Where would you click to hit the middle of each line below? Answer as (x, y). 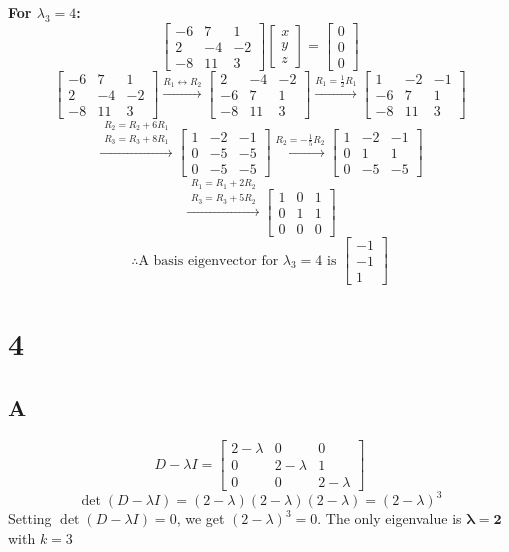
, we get (200, 518)
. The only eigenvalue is (389, 518)
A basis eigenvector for (208, 260)
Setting (30, 518)
